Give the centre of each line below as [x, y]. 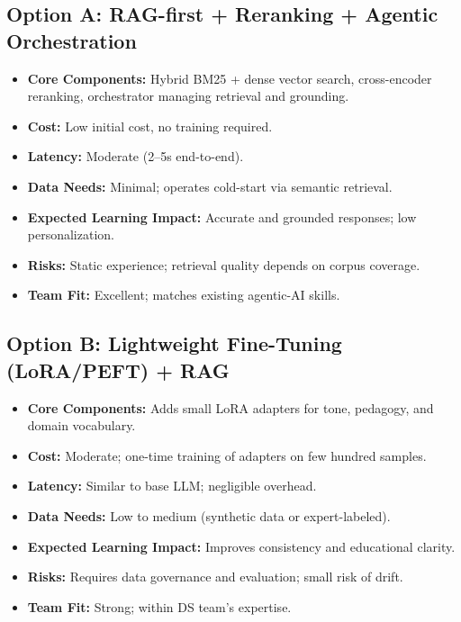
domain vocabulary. [81, 425]
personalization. [71, 234]
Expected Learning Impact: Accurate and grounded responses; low [222, 216]
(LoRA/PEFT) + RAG [118, 370]
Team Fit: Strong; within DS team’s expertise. [159, 606]
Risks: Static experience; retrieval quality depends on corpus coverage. [224, 264]
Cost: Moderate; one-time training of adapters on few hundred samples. [227, 455]
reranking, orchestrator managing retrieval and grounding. [188, 96]
